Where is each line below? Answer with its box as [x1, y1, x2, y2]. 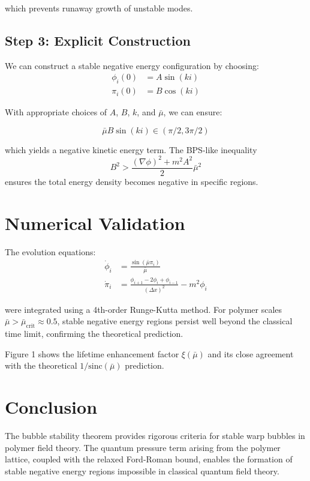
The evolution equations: [5, 245, 96, 258]
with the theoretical [5, 359, 77, 372]
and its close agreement [207, 347, 294, 360]
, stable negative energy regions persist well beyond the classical [57, 315, 293, 327]
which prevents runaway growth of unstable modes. [5, 2, 193, 14]
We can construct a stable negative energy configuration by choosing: [5, 59, 259, 71]
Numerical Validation [5, 210, 185, 235]
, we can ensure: [163, 106, 222, 118]
